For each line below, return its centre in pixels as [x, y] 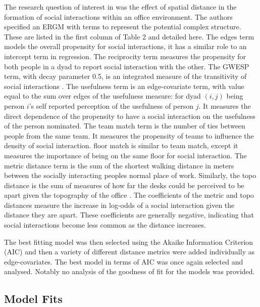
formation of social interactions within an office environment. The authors [118, 16]
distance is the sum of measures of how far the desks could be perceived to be [124, 185]
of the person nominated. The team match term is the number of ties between [125, 126]
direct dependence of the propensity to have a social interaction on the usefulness [130, 116]
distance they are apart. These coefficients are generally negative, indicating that [129, 215]
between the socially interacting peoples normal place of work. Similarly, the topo [130, 175]
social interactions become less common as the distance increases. [105, 225]
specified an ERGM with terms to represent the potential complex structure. [123, 27]
